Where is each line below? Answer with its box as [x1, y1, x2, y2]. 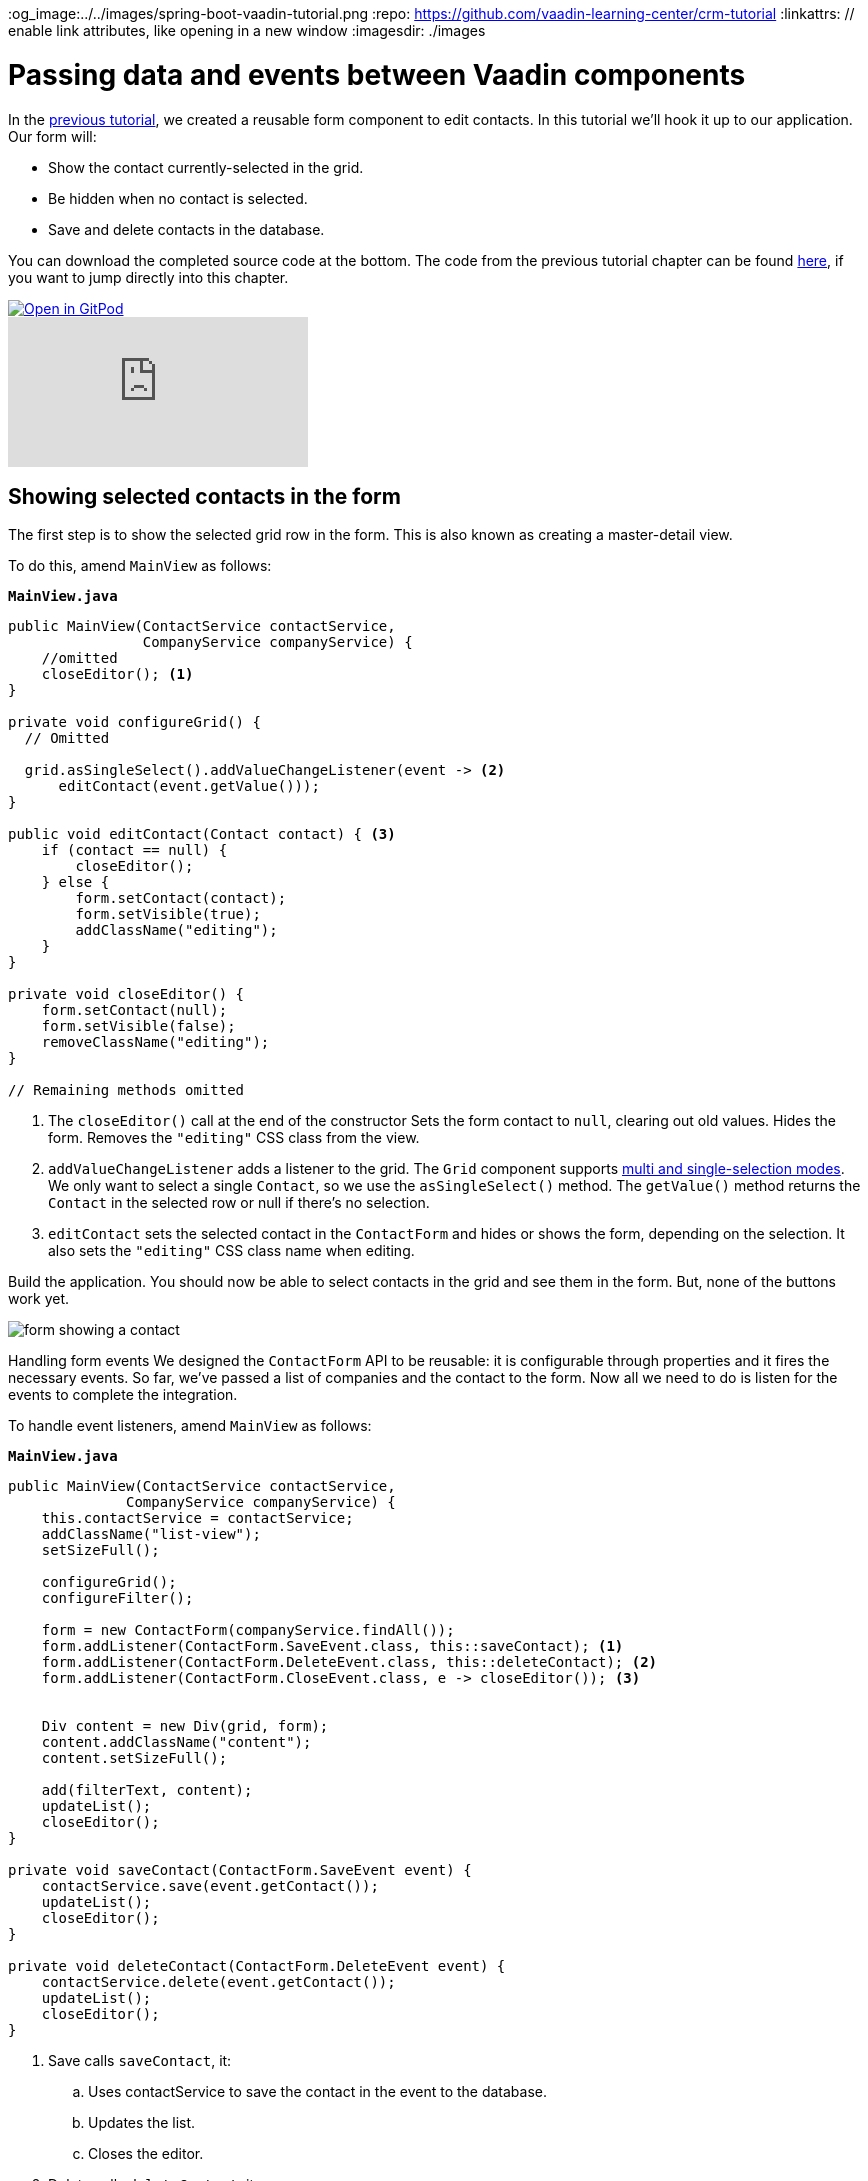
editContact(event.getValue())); [58, 778, 320, 795]
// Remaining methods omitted [8, 1082, 245, 1099]
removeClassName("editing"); [41, 1034, 270, 1051]
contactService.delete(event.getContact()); [41, 1974, 396, 1991]
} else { [41, 874, 110, 891]
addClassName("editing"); [75, 922, 278, 939]
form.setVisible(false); [41, 1018, 236, 1035]
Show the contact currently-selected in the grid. [48, 158, 364, 176]
